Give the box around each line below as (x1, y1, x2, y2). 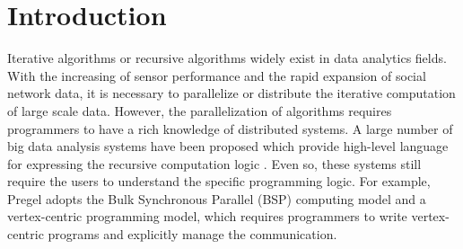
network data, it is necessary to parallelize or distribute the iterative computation (7, 84, 456, 102)
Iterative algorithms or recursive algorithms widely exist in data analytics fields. (7, 49, 447, 67)
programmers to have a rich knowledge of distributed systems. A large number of (7, 119, 453, 138)
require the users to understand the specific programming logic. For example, (7, 172, 431, 191)
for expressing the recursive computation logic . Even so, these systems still (7, 154, 422, 173)
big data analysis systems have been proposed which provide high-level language (7, 137, 449, 156)
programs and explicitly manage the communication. (48, 225, 337, 244)
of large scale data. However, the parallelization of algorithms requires (7, 101, 392, 120)
